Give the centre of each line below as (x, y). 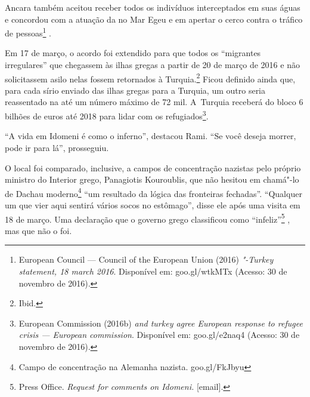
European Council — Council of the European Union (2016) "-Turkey (146, 259)
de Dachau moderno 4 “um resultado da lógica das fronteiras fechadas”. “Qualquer (154, 192)
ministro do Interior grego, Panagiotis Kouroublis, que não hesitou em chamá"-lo (152, 179)
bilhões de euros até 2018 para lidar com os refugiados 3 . (107, 115)
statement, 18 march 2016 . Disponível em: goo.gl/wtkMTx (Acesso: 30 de (153, 271)
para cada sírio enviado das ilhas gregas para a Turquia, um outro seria (135, 90)
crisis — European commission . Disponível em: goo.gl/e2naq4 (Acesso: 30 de (159, 335)
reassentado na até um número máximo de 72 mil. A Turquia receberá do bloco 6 (154, 102)
